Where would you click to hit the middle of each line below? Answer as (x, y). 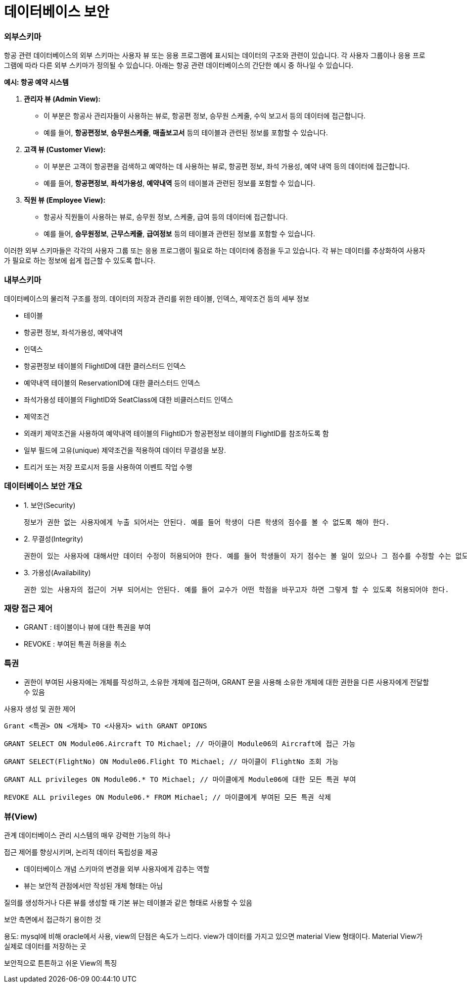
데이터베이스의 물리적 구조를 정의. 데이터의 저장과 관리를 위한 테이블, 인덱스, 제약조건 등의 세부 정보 (157, 298)
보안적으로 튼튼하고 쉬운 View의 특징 (61, 963)
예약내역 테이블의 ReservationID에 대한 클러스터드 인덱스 (112, 383)
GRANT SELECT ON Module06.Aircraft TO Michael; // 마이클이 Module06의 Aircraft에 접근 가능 (180, 744)
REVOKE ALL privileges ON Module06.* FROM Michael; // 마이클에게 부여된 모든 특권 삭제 (167, 797)
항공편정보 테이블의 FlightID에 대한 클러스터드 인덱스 (105, 366)
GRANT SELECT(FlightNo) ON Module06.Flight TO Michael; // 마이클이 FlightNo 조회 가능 (171, 762)
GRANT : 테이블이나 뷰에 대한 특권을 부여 (87, 627)
